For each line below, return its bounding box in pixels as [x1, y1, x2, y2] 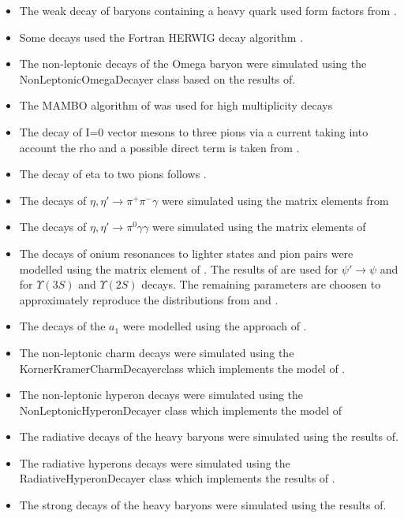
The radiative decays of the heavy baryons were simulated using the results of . [19, 428, 398, 445]
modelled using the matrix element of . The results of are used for [19, 260, 339, 277]
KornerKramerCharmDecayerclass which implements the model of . [19, 360, 346, 376]
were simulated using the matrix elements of [152, 218, 366, 235]
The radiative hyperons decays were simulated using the [19, 454, 290, 471]
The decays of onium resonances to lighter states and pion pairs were [19, 244, 353, 261]
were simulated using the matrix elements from [161, 192, 389, 208]
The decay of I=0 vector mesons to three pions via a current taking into [19, 123, 368, 140]
